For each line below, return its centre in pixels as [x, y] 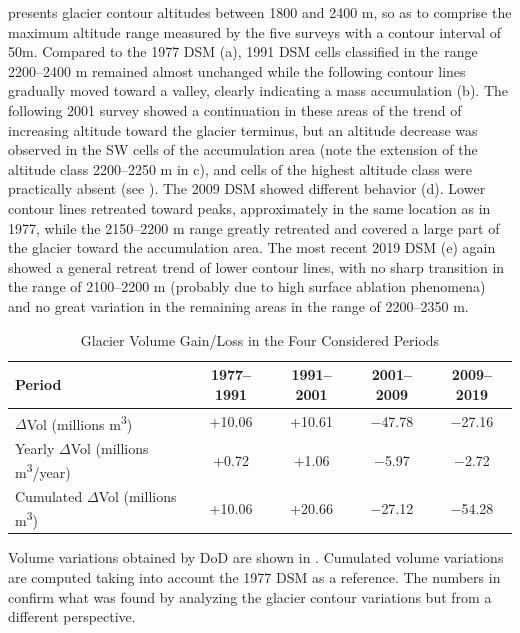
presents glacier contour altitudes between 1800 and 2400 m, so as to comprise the [260, 12]
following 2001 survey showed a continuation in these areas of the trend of [235, 109]
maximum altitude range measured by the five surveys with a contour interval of [255, 31]
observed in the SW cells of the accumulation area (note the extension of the [243, 149]
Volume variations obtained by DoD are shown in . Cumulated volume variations [256, 557]
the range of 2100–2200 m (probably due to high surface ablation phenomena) [247, 286]
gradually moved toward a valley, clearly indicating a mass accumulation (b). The [258, 90]
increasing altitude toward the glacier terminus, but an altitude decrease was [243, 129]
